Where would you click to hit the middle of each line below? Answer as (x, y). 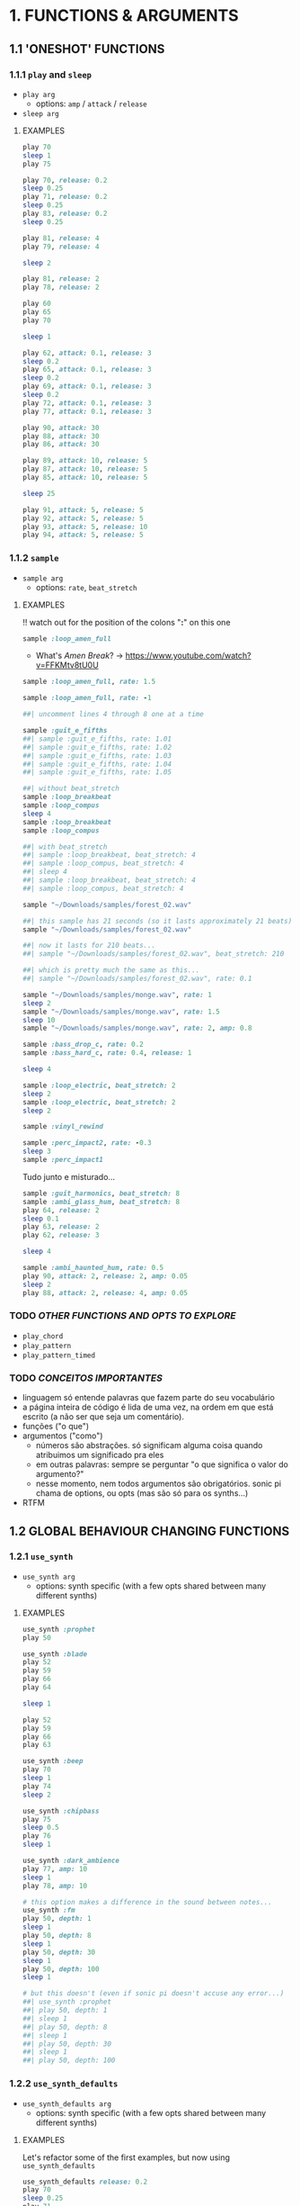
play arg (39, 95)
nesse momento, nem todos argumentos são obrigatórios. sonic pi (158, 1484)
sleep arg (41, 113)
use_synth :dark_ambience (71, 1861)
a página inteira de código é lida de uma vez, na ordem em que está (148, 1407)
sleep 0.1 (41, 1219)
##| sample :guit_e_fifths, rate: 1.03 (97, 756)
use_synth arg (49, 1577)
